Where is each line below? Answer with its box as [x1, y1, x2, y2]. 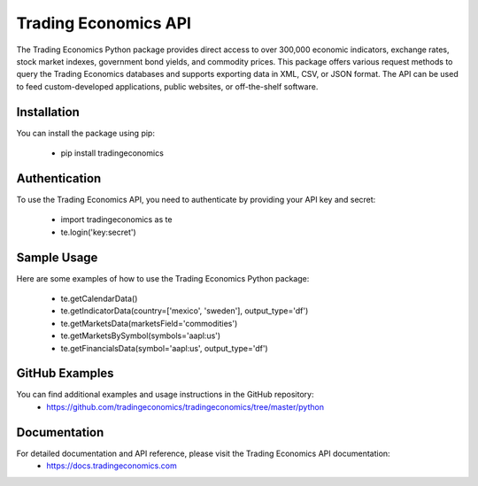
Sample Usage [16, 250, 98, 265]
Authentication [16, 171, 102, 186]
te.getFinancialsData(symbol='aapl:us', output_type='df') [60, 343, 269, 353]
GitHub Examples [16, 366, 114, 381]
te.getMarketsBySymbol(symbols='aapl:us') [60, 330, 221, 341]
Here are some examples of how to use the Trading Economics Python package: [16, 273, 310, 283]
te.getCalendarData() [60, 293, 138, 304]
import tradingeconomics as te [60, 214, 173, 225]
